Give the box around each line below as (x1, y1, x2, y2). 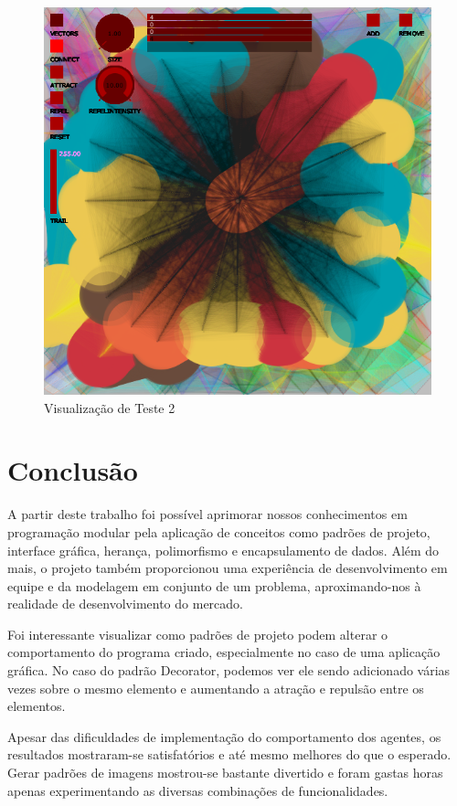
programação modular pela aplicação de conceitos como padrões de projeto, (7, 522, 430, 541)
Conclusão (7, 451, 138, 489)
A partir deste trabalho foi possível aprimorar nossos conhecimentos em (7, 504, 408, 524)
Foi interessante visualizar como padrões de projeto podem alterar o (7, 624, 388, 643)
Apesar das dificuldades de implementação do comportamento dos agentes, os (7, 726, 441, 746)
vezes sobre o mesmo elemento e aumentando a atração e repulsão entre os (7, 678, 424, 697)
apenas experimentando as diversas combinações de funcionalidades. (7, 780, 388, 800)
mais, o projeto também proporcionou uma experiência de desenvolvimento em (7, 558, 448, 578)
